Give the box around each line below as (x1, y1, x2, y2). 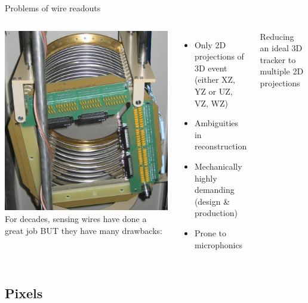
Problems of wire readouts (5, 2, 101, 14)
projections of (194, 50, 244, 63)
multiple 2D (260, 65, 304, 77)
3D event (194, 61, 227, 74)
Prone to (194, 226, 227, 239)
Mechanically (194, 160, 242, 172)
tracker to (260, 53, 296, 65)
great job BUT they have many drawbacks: (5, 224, 162, 236)
